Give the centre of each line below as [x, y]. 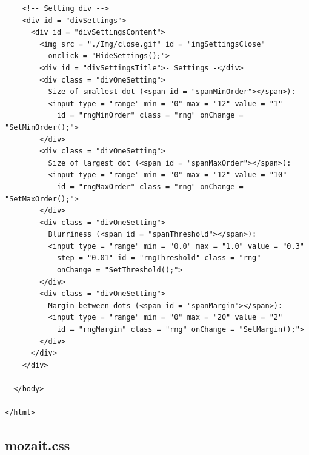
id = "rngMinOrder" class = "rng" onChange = [150, 116]
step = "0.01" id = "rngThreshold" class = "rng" [159, 258]
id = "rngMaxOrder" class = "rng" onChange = [150, 187]
